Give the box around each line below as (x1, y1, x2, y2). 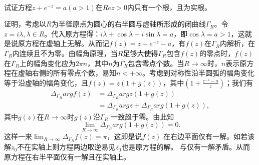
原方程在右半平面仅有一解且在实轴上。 (4, 151, 130, 161)
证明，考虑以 (4, 18, 46, 29)
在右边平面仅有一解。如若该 (163, 131, 254, 141)
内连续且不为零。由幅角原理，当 (12, 47, 118, 58)
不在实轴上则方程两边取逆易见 (17, 141, 116, 152)
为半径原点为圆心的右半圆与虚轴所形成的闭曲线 (51, 18, 206, 29)
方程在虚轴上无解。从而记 (25, 38, 109, 48)
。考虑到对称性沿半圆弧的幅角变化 (142, 67, 254, 78)
